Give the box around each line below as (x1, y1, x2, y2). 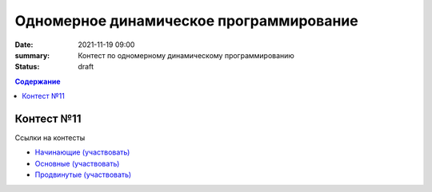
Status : (14, 62, 40, 72)
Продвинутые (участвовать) (34, 170, 132, 179)
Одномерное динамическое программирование (14, 12, 359, 29)
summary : (14, 50, 50, 60)
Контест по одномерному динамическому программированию (78, 50, 295, 60)
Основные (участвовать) (34, 159, 120, 168)
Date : (14, 40, 34, 49)
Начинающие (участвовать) (34, 147, 130, 157)
